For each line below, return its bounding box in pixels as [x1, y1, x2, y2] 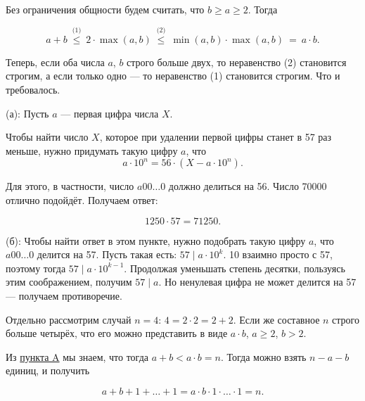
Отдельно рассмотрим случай [6, 312, 132, 326]
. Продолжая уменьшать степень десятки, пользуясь [124, 260, 345, 275]
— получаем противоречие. [6, 288, 122, 303]
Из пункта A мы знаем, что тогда [6, 349, 148, 364]
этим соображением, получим [6, 274, 132, 289]
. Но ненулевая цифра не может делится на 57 [158, 274, 357, 289]
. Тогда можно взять [220, 349, 307, 364]
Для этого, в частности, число [6, 179, 134, 193]
